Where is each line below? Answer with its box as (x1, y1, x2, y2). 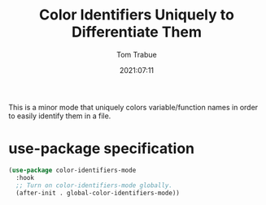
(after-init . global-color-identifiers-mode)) (15, 189, 181, 197)
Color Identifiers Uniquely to (39, 6, 234, 24)
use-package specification (8, 139, 195, 158)
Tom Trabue (116, 49, 157, 59)
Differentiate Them (72, 23, 202, 41)
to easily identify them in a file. (8, 111, 111, 121)
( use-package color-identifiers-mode (8, 166, 137, 174)
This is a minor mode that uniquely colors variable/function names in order (8, 102, 259, 112)
